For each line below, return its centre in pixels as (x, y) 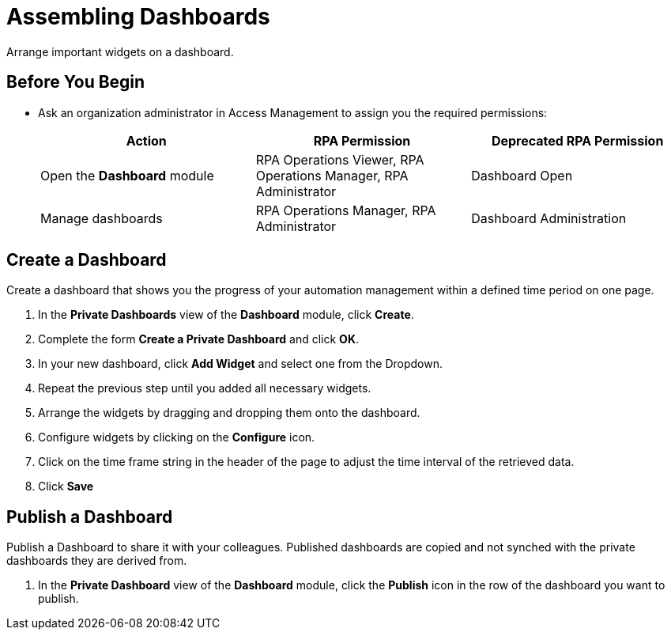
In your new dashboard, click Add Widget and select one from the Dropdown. (240, 364)
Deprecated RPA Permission (577, 140)
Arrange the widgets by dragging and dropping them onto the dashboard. (229, 413)
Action (146, 140)
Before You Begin (76, 82)
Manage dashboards (102, 218)
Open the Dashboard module (127, 175)
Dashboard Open (522, 175)
